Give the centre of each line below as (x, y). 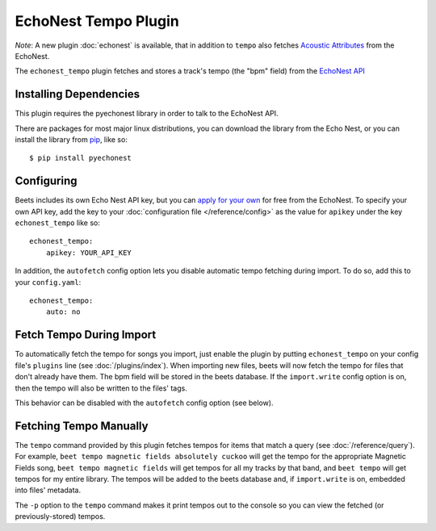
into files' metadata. (48, 490)
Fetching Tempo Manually (82, 426)
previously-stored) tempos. (60, 516)
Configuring (46, 181)
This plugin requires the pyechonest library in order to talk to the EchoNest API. (147, 114)
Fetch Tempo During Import (86, 335)
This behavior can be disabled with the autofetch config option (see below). (144, 403)
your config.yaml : (48, 282)
